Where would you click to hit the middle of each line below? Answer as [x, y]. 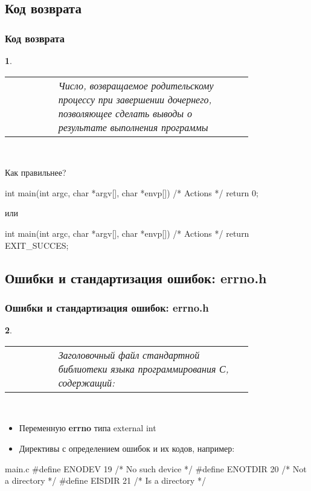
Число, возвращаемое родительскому [136, 85]
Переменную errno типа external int [88, 428]
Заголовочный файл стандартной [129, 355]
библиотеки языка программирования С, [143, 368]
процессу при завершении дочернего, [135, 99]
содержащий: [86, 382]
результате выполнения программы [133, 127]
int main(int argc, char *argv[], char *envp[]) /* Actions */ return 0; [132, 192]
